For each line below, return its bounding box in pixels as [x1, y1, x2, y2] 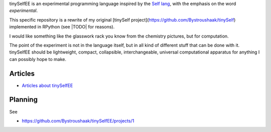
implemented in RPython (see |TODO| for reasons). [9, 24, 115, 30]
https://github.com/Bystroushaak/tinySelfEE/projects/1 [22, 117, 134, 123]
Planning [9, 95, 38, 104]
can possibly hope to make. [9, 56, 66, 62]
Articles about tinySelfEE [22, 82, 73, 88]
